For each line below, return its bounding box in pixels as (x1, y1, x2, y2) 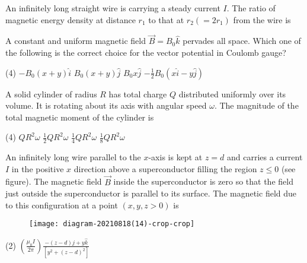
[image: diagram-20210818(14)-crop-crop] (29, 220, 195, 229)
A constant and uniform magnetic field (5, 34, 146, 47)
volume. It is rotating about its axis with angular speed (5, 99, 207, 112)
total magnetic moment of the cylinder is (5, 110, 154, 123)
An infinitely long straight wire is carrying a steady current (5, 2, 220, 14)
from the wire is (233, 13, 291, 26)
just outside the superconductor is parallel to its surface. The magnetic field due (5, 187, 297, 199)
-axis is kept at (148, 151, 203, 163)
